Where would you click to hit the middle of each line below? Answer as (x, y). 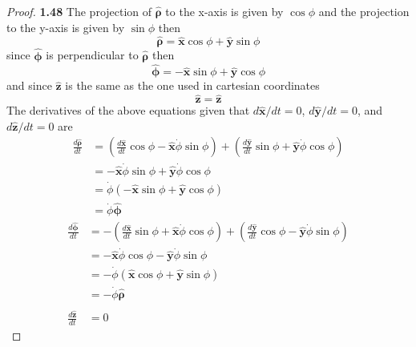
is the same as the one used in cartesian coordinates (192, 85)
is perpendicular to (92, 55)
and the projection (364, 11)
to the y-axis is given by (66, 27)
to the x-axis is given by (224, 11)
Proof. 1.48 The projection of (79, 11)
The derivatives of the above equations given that (128, 110)
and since (29, 85)
